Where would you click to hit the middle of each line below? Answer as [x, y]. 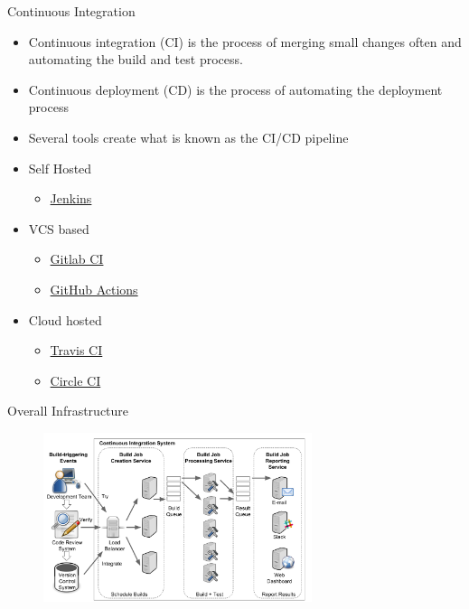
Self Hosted [60, 168]
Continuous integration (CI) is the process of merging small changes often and [245, 41]
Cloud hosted [65, 319]
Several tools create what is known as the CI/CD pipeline [188, 137]
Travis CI [76, 350]
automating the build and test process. [136, 59]
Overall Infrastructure [68, 411]
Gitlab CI [77, 259]
